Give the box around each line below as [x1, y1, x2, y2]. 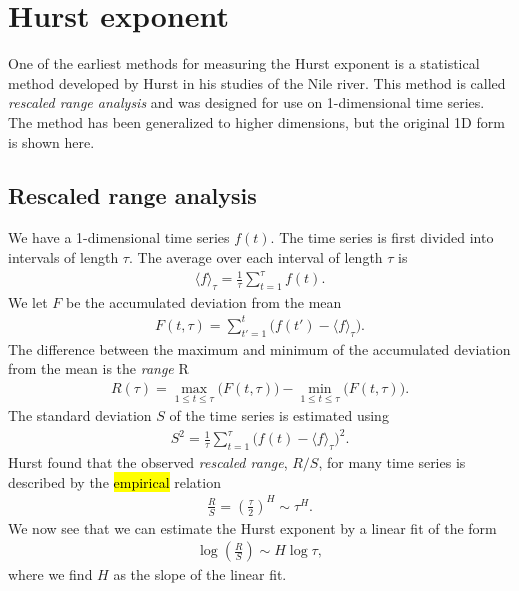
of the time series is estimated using [169, 405, 389, 426]
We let [8, 291, 48, 312]
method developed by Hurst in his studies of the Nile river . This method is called [8, 72, 506, 93]
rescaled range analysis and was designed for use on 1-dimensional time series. [8, 92, 485, 113]
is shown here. [8, 131, 95, 152]
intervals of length [8, 246, 119, 267]
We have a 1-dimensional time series [8, 227, 230, 248]
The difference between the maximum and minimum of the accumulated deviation [8, 338, 511, 359]
